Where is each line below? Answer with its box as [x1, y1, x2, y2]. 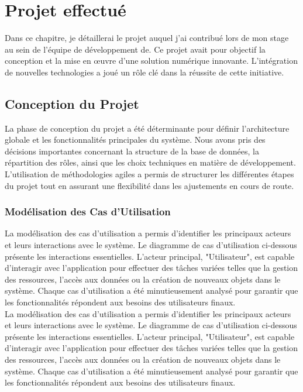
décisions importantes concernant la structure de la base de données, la [5, 145, 259, 157]
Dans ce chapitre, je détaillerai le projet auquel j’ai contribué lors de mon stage [5, 32, 289, 44]
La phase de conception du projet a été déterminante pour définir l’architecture [5, 122, 290, 134]
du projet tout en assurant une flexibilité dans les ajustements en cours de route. [5, 179, 294, 191]
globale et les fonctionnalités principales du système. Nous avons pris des [5, 133, 266, 146]
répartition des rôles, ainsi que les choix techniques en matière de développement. [5, 156, 296, 169]
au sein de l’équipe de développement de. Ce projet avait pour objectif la [5, 43, 266, 55]
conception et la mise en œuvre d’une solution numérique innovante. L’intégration [5, 54, 298, 67]
